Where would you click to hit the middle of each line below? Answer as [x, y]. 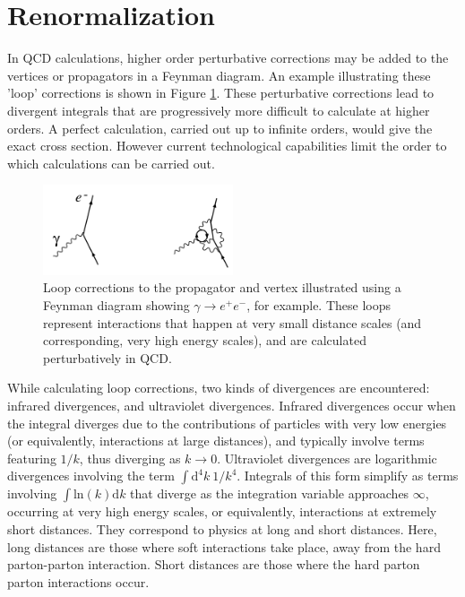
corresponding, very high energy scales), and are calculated [205, 340]
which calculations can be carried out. [111, 163]
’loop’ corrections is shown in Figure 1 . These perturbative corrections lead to [221, 93]
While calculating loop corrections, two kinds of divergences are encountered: [219, 388]
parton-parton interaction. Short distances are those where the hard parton [214, 564]
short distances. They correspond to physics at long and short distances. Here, [222, 529]
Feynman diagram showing [116, 305]
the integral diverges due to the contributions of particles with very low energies [227, 423]
